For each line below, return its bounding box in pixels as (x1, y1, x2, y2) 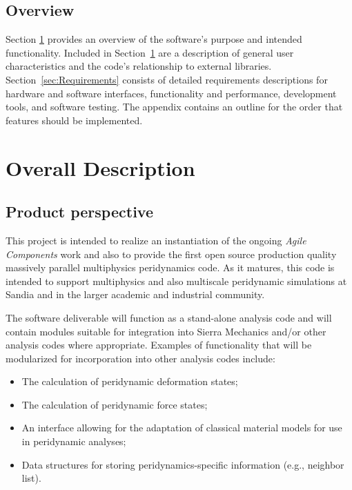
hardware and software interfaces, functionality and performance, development (6, 86, 337, 100)
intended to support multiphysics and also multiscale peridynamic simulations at (6, 273, 347, 288)
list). (21, 471, 41, 485)
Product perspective (6, 201, 153, 222)
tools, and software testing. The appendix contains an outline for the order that (6, 99, 343, 114)
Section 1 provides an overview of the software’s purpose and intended (6, 32, 302, 46)
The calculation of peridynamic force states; (21, 397, 208, 411)
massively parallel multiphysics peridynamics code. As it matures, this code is (6, 260, 335, 275)
